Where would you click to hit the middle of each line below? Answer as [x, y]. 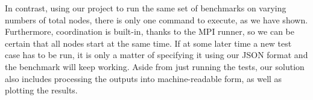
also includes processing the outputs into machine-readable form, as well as [144, 78]
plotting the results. [41, 90]
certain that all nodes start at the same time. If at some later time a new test [148, 43]
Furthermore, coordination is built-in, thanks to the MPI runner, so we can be [150, 31]
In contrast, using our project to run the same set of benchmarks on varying [146, 8]
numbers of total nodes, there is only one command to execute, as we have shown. [156, 19]
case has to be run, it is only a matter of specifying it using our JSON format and [156, 55]
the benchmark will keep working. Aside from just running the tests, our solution [155, 66]
